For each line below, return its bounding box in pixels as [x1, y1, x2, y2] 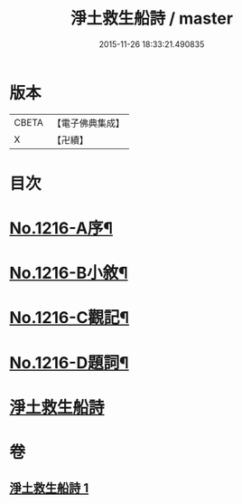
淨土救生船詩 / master [70, 8, 233, 29]
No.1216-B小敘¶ [9, 263, 128, 283]
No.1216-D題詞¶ [9, 352, 129, 373]
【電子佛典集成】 [51, 117, 125, 129]
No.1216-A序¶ [9, 218, 114, 239]
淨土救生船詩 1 [9, 480, 89, 496]
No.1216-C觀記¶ [9, 308, 129, 328]
